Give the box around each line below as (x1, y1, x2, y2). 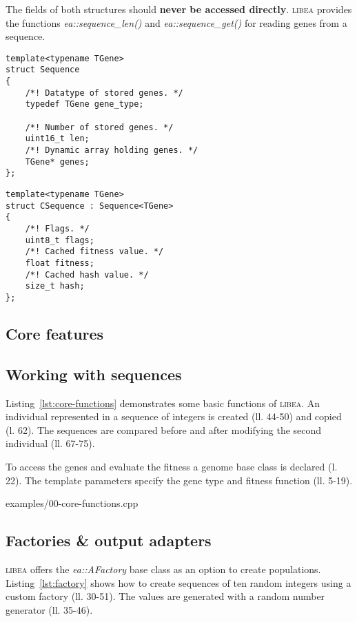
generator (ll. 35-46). (6, 602, 93, 616)
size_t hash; (25, 281, 85, 291)
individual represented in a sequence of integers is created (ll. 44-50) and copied (6, 409, 342, 424)
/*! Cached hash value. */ (25, 269, 149, 280)
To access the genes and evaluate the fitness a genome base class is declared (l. (6, 459, 338, 473)
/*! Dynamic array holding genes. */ (25, 145, 198, 156)
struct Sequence (6, 65, 80, 75)
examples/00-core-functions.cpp (6, 496, 139, 510)
